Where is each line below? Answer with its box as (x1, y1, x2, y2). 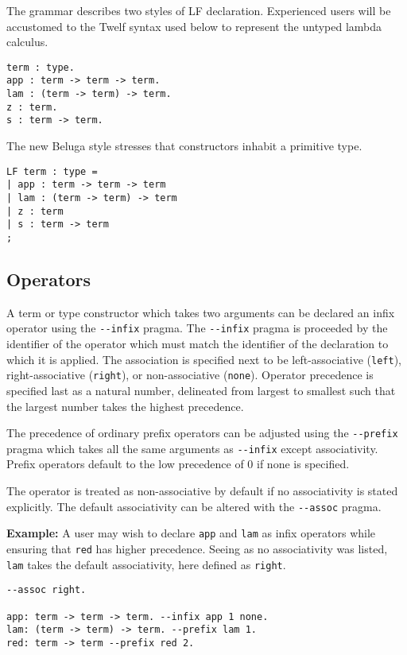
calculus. (6, 33, 48, 50)
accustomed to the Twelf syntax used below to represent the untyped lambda (6, 17, 382, 34)
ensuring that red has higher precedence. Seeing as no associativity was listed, (6, 540, 388, 556)
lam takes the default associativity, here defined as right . (6, 556, 286, 572)
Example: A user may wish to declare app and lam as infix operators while (6, 525, 376, 541)
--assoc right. (6, 584, 87, 596)
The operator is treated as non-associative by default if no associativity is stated (6, 483, 398, 499)
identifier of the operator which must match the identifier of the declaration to (6, 335, 389, 352)
